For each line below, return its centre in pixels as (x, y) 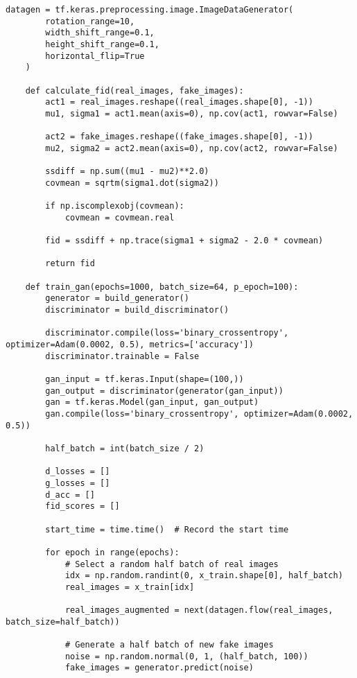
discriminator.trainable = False (122, 356)
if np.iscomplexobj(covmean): (115, 206)
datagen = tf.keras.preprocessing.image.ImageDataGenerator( (150, 10)
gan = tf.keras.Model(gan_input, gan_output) (152, 402)
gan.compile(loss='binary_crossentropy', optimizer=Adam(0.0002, (199, 414)
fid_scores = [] (82, 506)
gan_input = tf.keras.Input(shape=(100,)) (145, 379)
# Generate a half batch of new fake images (169, 645)
